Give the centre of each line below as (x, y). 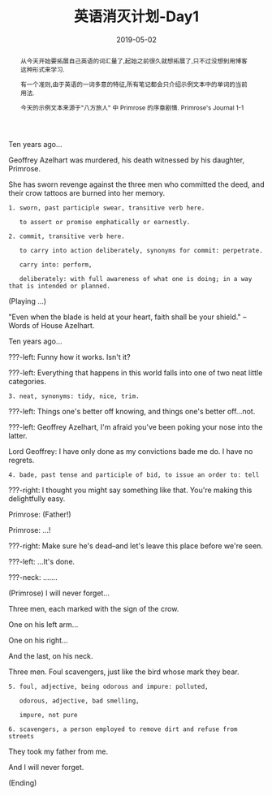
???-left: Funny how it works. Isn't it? (70, 357)
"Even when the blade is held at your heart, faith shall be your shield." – (127, 317)
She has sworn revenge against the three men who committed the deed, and (136, 184)
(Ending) (23, 783)
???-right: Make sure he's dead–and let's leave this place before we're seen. (136, 546)
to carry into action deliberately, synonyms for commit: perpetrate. (141, 250)
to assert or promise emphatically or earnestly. (105, 222)
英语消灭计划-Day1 (136, 17)
